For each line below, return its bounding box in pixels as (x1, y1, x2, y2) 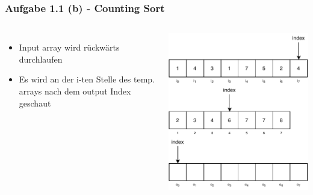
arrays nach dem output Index (19, 85, 131, 97)
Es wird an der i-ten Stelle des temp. (19, 73, 155, 85)
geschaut (19, 96, 51, 109)
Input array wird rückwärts (19, 41, 120, 54)
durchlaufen (19, 52, 63, 65)
